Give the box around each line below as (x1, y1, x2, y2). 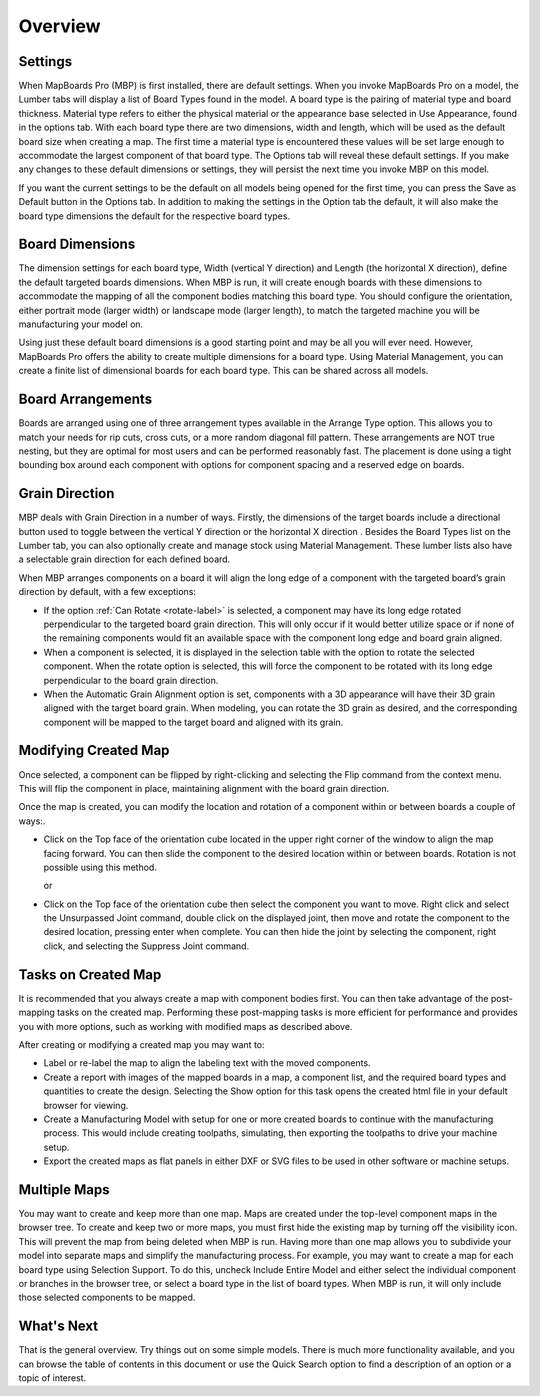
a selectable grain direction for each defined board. (18, 553, 231, 565)
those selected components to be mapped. (18, 1291, 196, 1304)
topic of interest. (18, 1372, 87, 1384)
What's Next (18, 1318, 99, 1335)
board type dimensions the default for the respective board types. (18, 210, 290, 222)
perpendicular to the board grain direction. (43, 674, 219, 686)
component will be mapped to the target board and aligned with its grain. (43, 716, 344, 728)
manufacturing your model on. (18, 318, 144, 330)
